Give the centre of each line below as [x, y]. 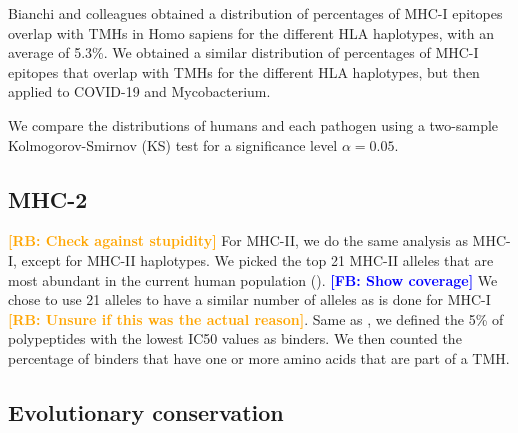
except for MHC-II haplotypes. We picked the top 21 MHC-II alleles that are [257, 259]
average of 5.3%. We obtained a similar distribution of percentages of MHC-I [243, 52]
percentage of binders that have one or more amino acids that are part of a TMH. [259, 357]
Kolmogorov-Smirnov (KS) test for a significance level [173, 144]
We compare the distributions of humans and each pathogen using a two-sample [253, 124]
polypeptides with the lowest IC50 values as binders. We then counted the [235, 338]
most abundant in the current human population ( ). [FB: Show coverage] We [253, 279]
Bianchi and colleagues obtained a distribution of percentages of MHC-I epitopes [255, 13]
